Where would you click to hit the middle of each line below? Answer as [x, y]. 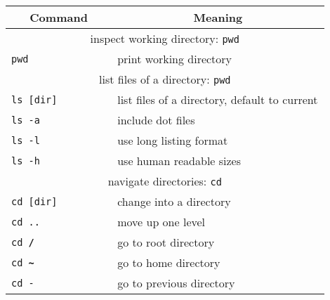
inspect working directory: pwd [165, 38]
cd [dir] [34, 201]
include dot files [156, 120]
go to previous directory [176, 283]
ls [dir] [34, 99]
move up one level [161, 222]
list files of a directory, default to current [218, 99]
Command [59, 17]
